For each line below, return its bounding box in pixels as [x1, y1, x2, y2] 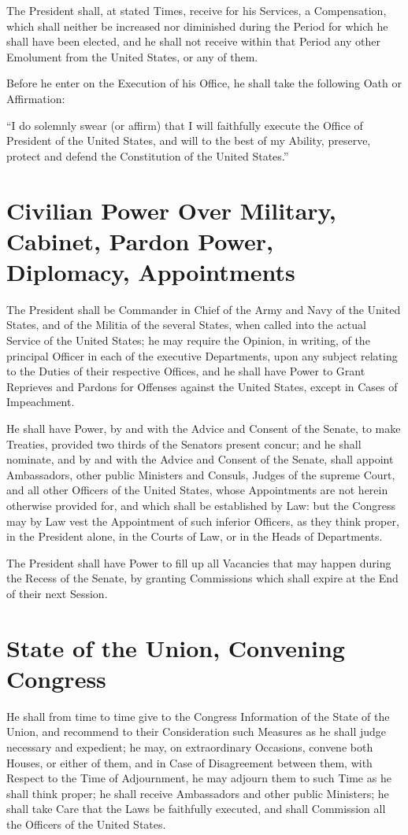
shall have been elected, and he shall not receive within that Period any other [6, 33, 380, 50]
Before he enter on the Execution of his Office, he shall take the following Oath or [6, 75, 402, 91]
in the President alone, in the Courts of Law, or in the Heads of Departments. [6, 528, 383, 545]
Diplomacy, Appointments [6, 255, 295, 287]
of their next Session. [6, 585, 108, 601]
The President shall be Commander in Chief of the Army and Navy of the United [6, 301, 401, 317]
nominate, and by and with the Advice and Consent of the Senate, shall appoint [6, 451, 394, 467]
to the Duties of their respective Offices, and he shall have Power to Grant [6, 363, 365, 379]
